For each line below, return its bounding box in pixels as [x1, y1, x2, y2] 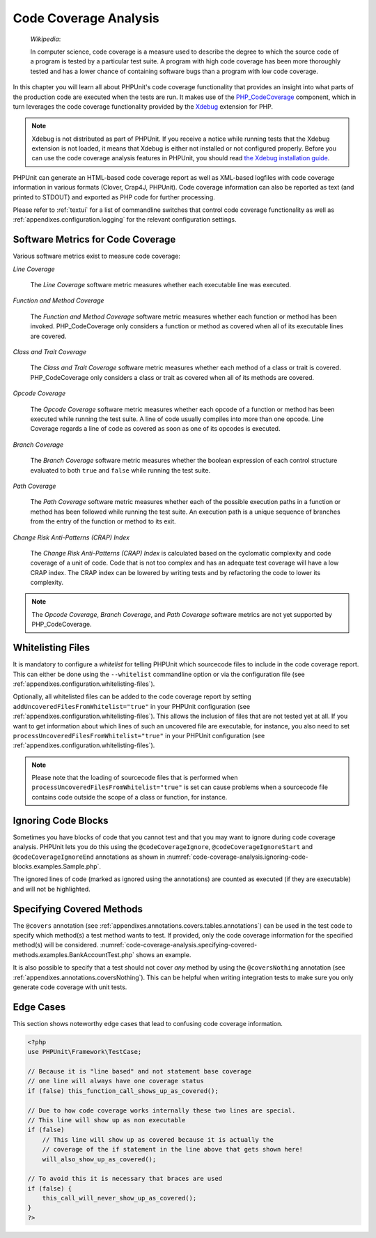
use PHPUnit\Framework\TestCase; [27, 1048, 142, 1056]
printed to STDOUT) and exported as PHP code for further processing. [13, 192, 215, 201]
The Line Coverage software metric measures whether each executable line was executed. [30, 281, 292, 289]
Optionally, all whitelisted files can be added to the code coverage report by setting [13, 692, 252, 701]
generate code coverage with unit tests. [13, 983, 127, 991]
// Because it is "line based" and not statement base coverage [27, 1067, 252, 1076]
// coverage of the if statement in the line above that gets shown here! [42, 1145, 303, 1154]
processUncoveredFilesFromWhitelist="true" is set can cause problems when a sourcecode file [31, 783, 329, 791]
